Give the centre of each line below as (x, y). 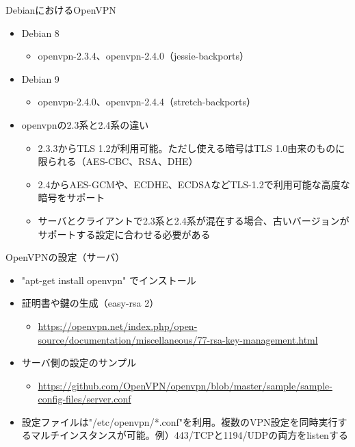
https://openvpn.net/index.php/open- (118, 325)
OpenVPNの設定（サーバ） (65, 257)
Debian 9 (40, 78)
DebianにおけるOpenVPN (61, 10)
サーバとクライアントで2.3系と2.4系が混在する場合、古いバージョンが (194, 220)
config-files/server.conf (84, 399)
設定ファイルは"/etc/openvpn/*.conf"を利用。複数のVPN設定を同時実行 (180, 421)
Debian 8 (40, 33)
